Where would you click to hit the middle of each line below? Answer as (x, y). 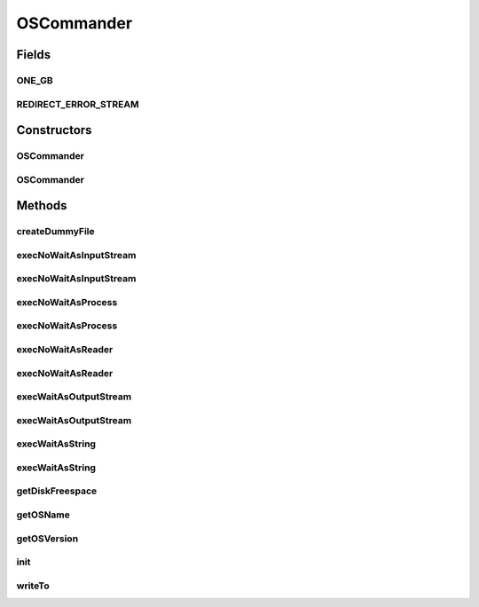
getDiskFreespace (57, 491)
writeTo (33, 586)
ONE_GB (35, 80)
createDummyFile (55, 232)
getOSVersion (47, 539)
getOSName (43, 515)
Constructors (54, 130)
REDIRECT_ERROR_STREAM (78, 104)
